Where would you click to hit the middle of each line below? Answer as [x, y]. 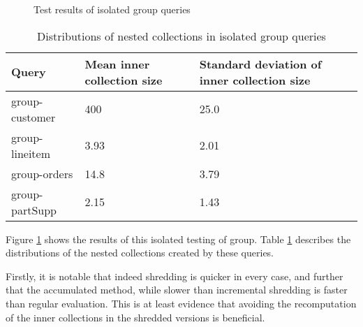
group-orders [42, 173]
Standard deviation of [260, 64]
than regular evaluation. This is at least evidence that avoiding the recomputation [181, 303]
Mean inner [117, 64]
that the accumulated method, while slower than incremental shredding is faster [177, 290]
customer [34, 117]
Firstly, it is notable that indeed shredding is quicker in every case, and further [175, 276]
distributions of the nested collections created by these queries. [140, 253]
